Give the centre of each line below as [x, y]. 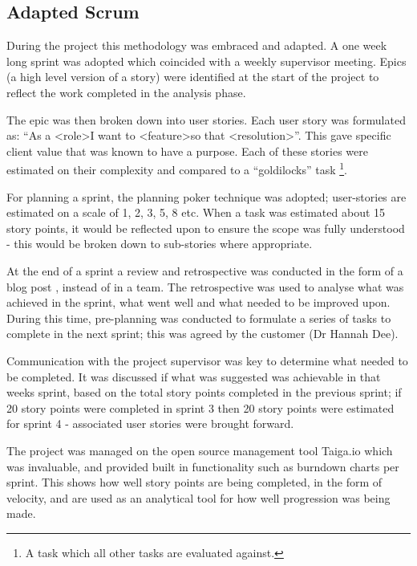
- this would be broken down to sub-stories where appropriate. [160, 244]
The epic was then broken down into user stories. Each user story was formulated [206, 119]
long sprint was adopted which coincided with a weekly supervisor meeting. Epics [206, 61]
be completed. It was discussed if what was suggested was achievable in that [194, 376]
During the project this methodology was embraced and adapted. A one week [197, 45]
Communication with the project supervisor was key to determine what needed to [207, 360]
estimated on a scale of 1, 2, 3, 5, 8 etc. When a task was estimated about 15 [196, 212]
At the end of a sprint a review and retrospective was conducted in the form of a [205, 270]
